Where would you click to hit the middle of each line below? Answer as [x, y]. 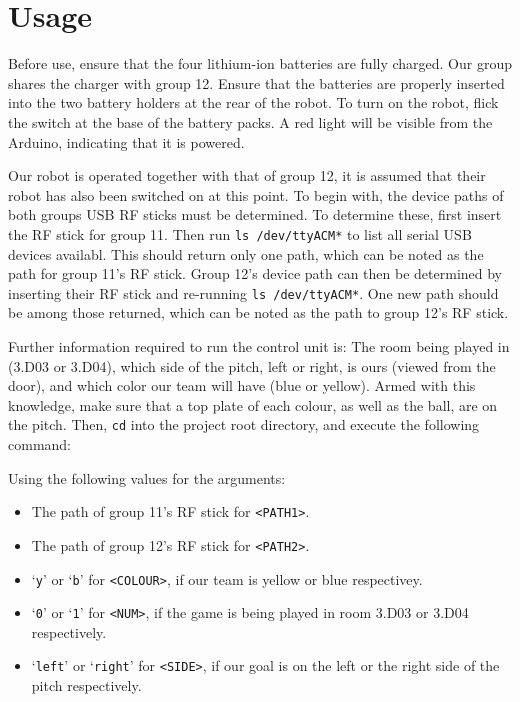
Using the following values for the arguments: [147, 477]
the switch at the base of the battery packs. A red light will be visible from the [250, 121]
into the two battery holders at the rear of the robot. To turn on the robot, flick [253, 102]
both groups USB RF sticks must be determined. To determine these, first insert [255, 214]
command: [39, 444]
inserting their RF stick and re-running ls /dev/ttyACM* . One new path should [253, 292]
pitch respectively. [86, 685]
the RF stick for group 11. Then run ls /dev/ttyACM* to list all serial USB [240, 233]
